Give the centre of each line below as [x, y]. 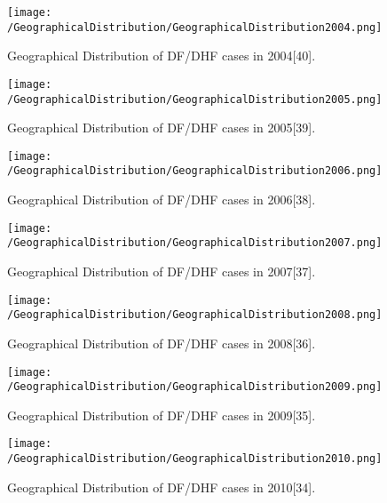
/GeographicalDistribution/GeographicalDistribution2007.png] [195, 243]
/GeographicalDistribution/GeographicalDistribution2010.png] [195, 459]
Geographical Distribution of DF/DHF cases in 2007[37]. [162, 271]
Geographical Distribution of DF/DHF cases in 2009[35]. [162, 415]
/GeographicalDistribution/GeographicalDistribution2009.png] [195, 387]
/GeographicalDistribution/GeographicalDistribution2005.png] [195, 99]
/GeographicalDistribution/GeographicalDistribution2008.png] [195, 315]
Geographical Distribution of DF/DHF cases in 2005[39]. [162, 128]
